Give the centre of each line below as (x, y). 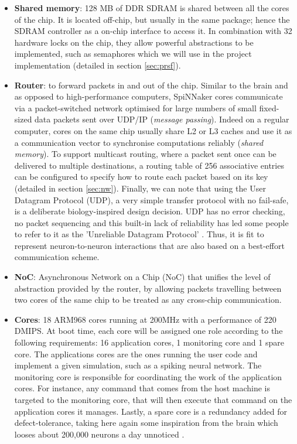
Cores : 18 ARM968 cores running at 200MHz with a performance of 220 (145, 319)
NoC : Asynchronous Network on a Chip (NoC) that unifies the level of (142, 277)
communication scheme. (57, 257)
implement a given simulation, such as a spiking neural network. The (138, 365)
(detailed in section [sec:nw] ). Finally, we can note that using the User (140, 188)
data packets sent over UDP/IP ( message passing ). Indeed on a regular (162, 119)
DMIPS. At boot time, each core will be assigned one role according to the (148, 331)
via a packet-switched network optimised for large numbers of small (135, 107)
